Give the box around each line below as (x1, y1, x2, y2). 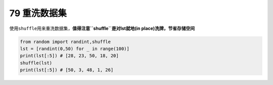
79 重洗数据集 (9, 8, 67, 19)
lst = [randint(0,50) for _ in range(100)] (20, 46, 130, 52)
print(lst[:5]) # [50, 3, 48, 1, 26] (20, 67, 114, 73)
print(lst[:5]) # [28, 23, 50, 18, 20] (20, 53, 119, 59)
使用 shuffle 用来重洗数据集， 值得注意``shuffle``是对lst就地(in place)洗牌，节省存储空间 (9, 25, 195, 31)
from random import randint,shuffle (20, 38, 111, 45)
